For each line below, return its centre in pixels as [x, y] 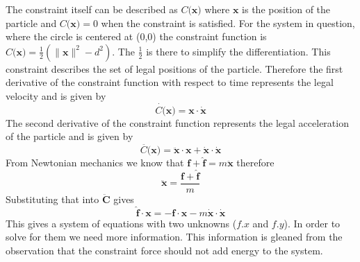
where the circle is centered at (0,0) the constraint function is [136, 36]
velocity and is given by [56, 95]
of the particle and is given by [69, 136]
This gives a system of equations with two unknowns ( [121, 223]
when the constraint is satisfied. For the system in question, [228, 23]
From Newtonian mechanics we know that [95, 163]
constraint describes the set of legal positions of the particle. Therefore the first [174, 68]
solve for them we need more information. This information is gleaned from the [174, 237]
